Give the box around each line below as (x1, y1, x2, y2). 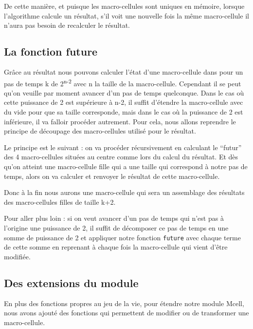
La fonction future (4, 44, 98, 59)
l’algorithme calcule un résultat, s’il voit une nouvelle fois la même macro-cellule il (4, 10, 249, 20)
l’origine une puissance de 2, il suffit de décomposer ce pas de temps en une (4, 222, 229, 232)
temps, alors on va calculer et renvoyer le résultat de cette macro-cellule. (4, 171, 220, 181)
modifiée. (4, 251, 31, 261)
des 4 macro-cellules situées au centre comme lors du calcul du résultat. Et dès (4, 152, 238, 162)
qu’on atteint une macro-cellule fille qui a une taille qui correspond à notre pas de (4, 161, 248, 171)
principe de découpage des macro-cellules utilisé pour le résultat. (4, 126, 196, 136)
